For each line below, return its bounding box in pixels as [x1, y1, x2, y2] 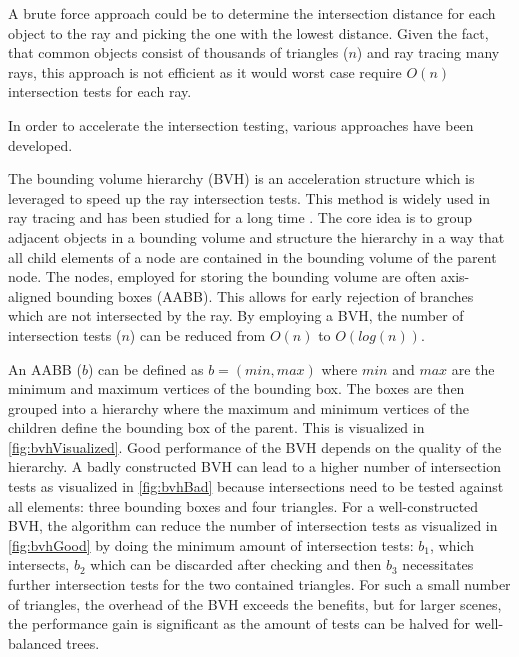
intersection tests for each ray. [8, 81, 192, 102]
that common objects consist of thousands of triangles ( [8, 42, 349, 63]
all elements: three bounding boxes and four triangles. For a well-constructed [8, 495, 479, 516]
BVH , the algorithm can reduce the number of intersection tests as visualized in [8, 515, 498, 536]
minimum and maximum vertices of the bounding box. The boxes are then [8, 378, 465, 399]
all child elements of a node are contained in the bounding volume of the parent [8, 246, 497, 267]
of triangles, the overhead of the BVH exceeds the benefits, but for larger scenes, [8, 593, 502, 614]
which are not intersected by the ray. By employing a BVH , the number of [8, 305, 464, 326]
